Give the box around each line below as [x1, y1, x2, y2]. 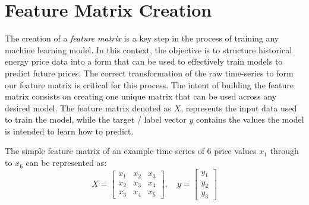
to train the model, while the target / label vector [5, 113, 187, 126]
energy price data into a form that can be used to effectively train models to [5, 55, 283, 68]
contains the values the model [196, 113, 304, 126]
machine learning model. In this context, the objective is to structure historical [5, 43, 292, 56]
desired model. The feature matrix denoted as [5, 101, 171, 114]
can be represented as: [26, 156, 107, 169]
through [270, 145, 299, 157]
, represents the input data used [181, 101, 297, 114]
